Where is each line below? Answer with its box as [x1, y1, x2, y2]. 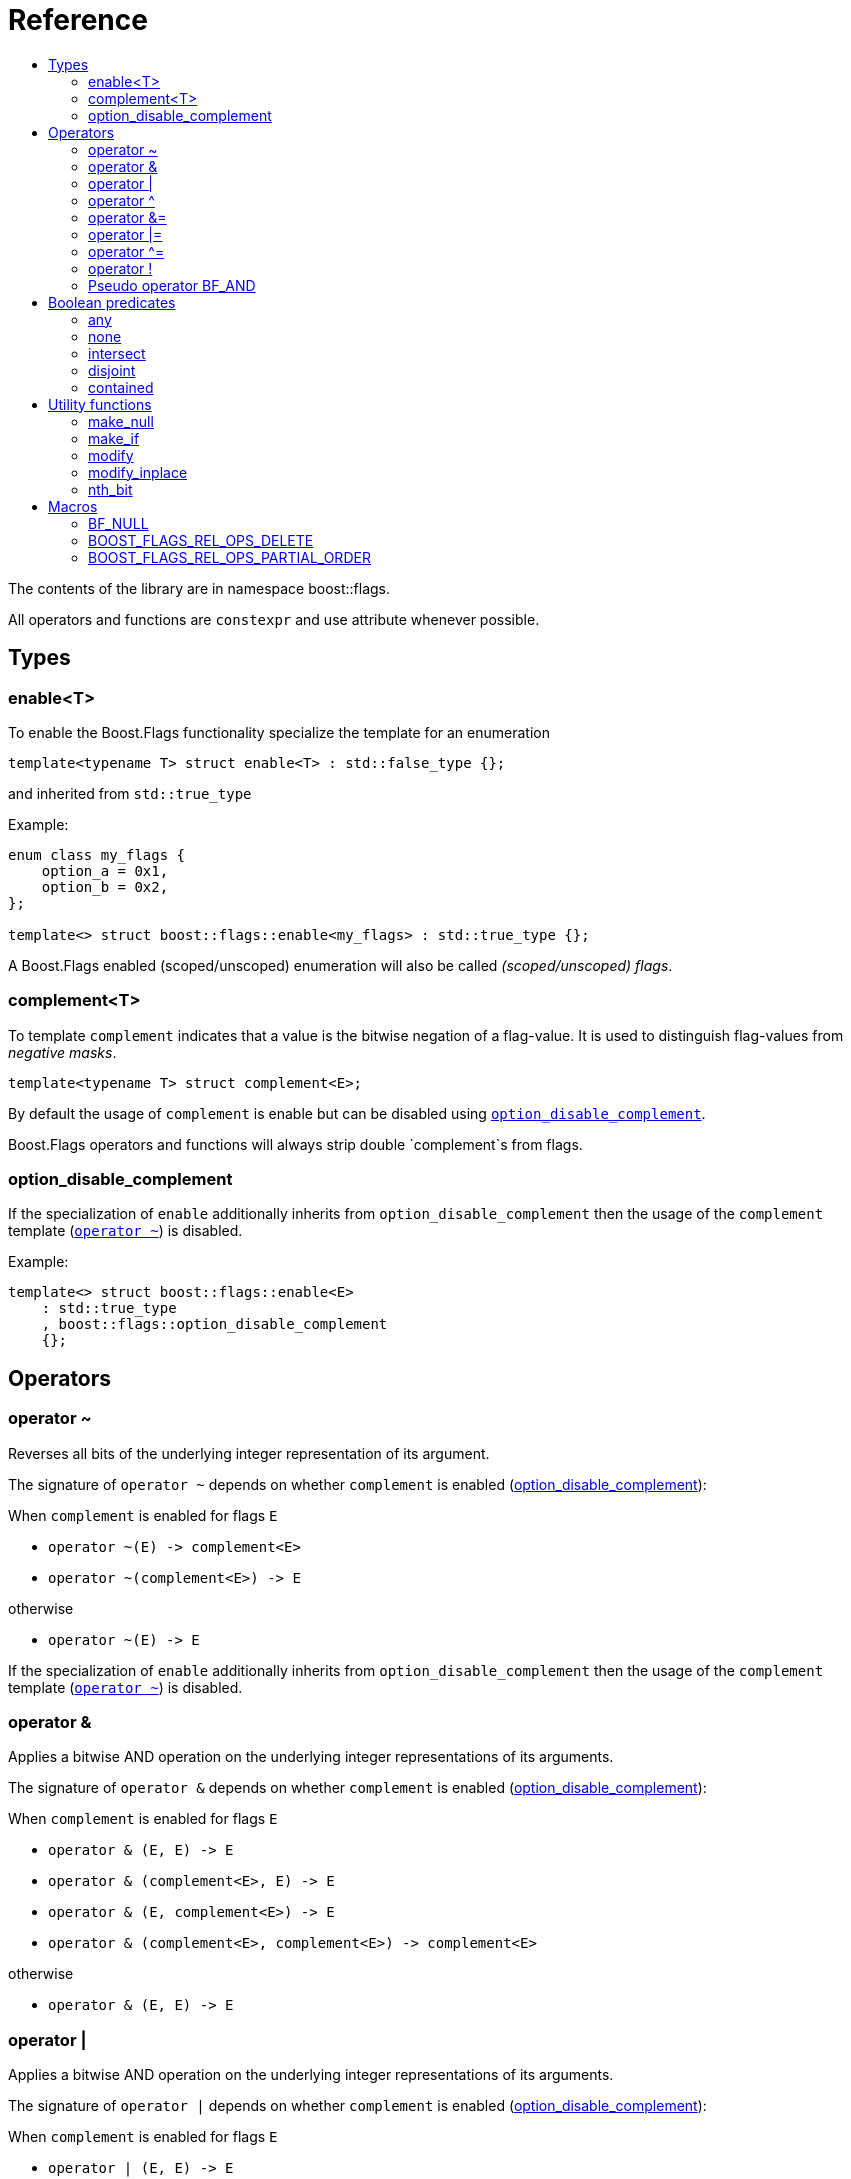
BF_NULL [88, 514, 149, 532]
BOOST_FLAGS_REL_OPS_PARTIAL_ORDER [88, 548, 371, 566]
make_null [88, 412, 154, 430]
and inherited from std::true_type [8, 784, 252, 802]
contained [88, 378, 154, 396]
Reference [8, 3, 148, 37]
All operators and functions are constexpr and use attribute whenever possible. [8, 610, 540, 628]
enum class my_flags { [8, 846, 186, 863]
